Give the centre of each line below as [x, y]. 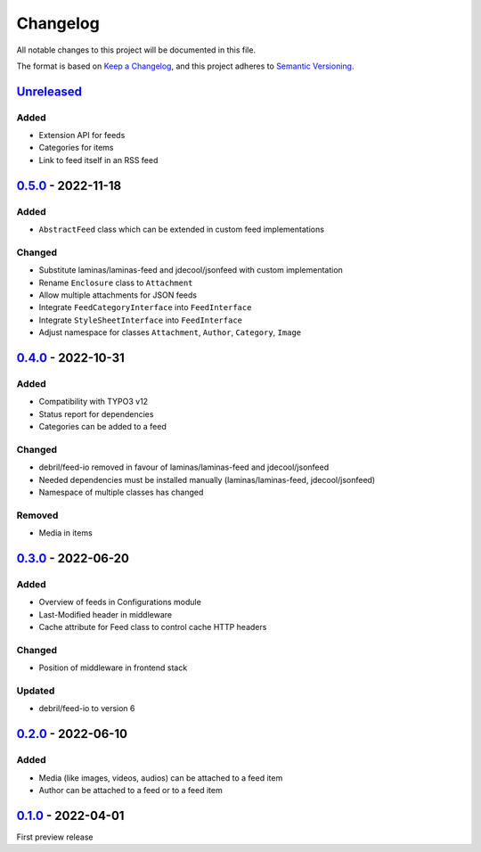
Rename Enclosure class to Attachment [116, 283]
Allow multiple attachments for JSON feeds [118, 295]
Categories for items [76, 148]
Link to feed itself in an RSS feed [98, 160]
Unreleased [49, 91]
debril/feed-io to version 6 [87, 709]
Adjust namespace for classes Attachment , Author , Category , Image [170, 332]
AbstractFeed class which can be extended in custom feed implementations [182, 229]
